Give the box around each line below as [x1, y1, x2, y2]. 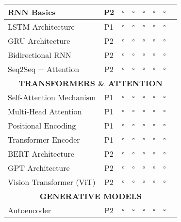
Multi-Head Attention [8, 106, 82, 117]
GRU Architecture [8, 35, 70, 46]
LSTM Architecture [8, 21, 75, 32]
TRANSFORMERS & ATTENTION [18, 77, 163, 89]
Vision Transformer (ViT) [8, 176, 96, 187]
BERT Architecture [8, 148, 74, 159]
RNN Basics [8, 6, 56, 18]
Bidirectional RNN [8, 49, 71, 60]
